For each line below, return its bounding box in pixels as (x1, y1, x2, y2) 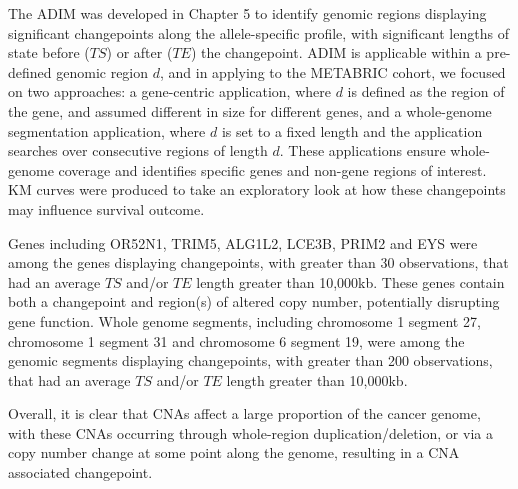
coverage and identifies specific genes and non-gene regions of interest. (58, 159, 487, 180)
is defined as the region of (347, 81, 505, 102)
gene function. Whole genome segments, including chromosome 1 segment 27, (8, 310, 481, 331)
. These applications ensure (279, 140, 446, 161)
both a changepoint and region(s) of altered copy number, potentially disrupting (8, 291, 500, 312)
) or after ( (106, 42, 173, 63)
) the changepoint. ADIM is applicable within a (190, 42, 482, 63)
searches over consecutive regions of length (8, 140, 268, 161)
